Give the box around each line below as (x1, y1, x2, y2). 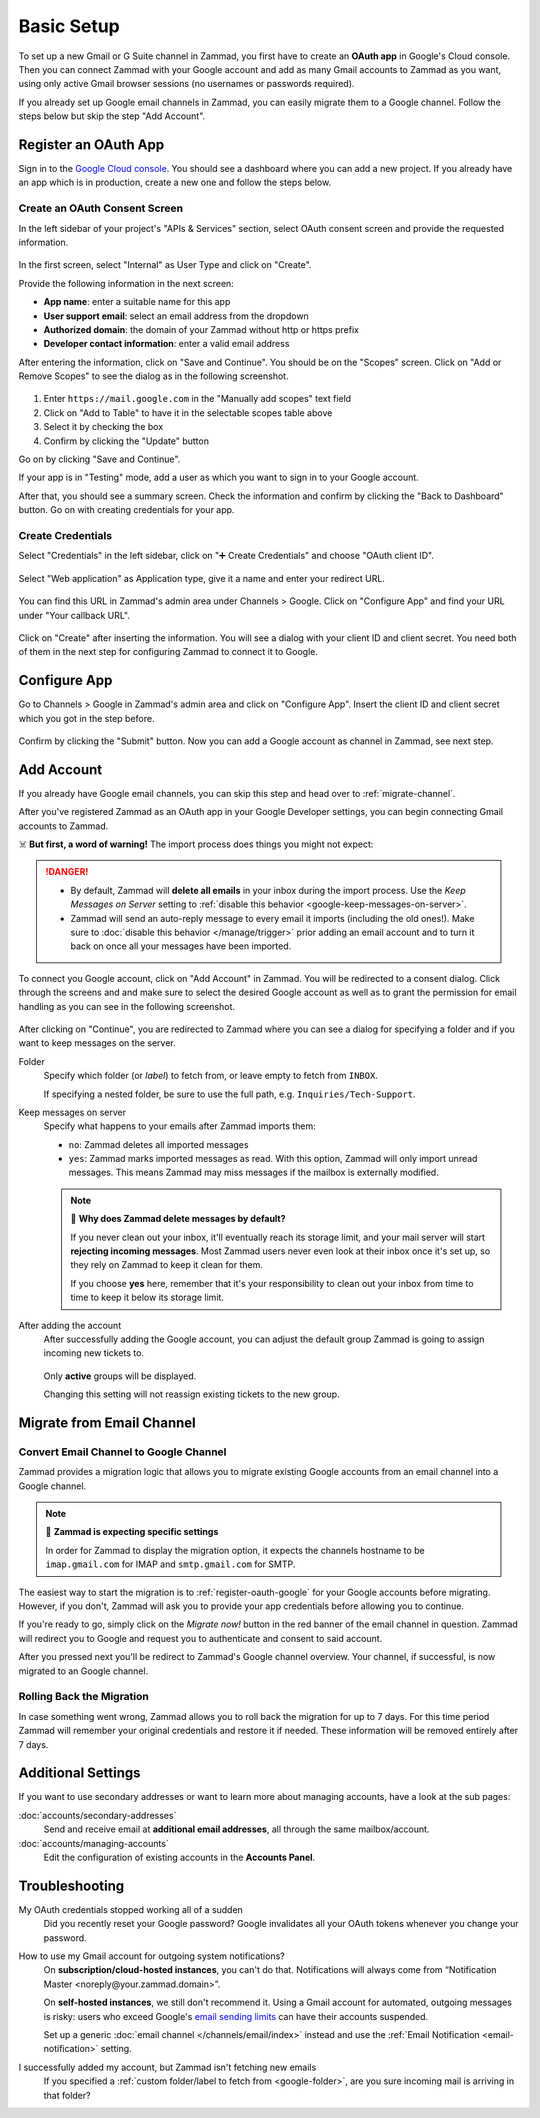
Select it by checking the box (43, 421, 164, 433)
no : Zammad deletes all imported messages (68, 1138, 249, 1150)
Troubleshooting (18, 1877, 125, 1894)
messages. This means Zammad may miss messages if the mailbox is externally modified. (68, 1166, 439, 1179)
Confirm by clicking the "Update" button (43, 435, 210, 447)
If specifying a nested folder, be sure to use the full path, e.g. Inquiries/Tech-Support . (43, 1088, 416, 1100)
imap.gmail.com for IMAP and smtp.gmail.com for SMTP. (45, 1558, 296, 1570)
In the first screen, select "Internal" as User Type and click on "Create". (18, 259, 312, 271)
